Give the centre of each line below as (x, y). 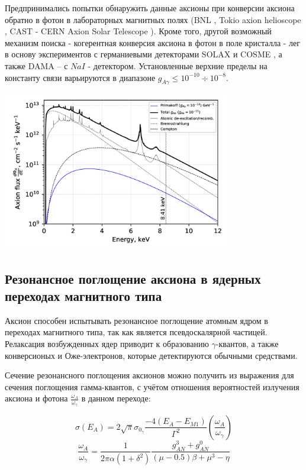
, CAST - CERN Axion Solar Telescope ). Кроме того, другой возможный (138, 31)
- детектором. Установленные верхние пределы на (178, 65)
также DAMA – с (36, 65)
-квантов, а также (247, 344)
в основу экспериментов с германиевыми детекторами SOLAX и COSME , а (144, 54)
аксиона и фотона (36, 398)
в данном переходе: (116, 398)
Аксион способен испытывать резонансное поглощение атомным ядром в (136, 320)
